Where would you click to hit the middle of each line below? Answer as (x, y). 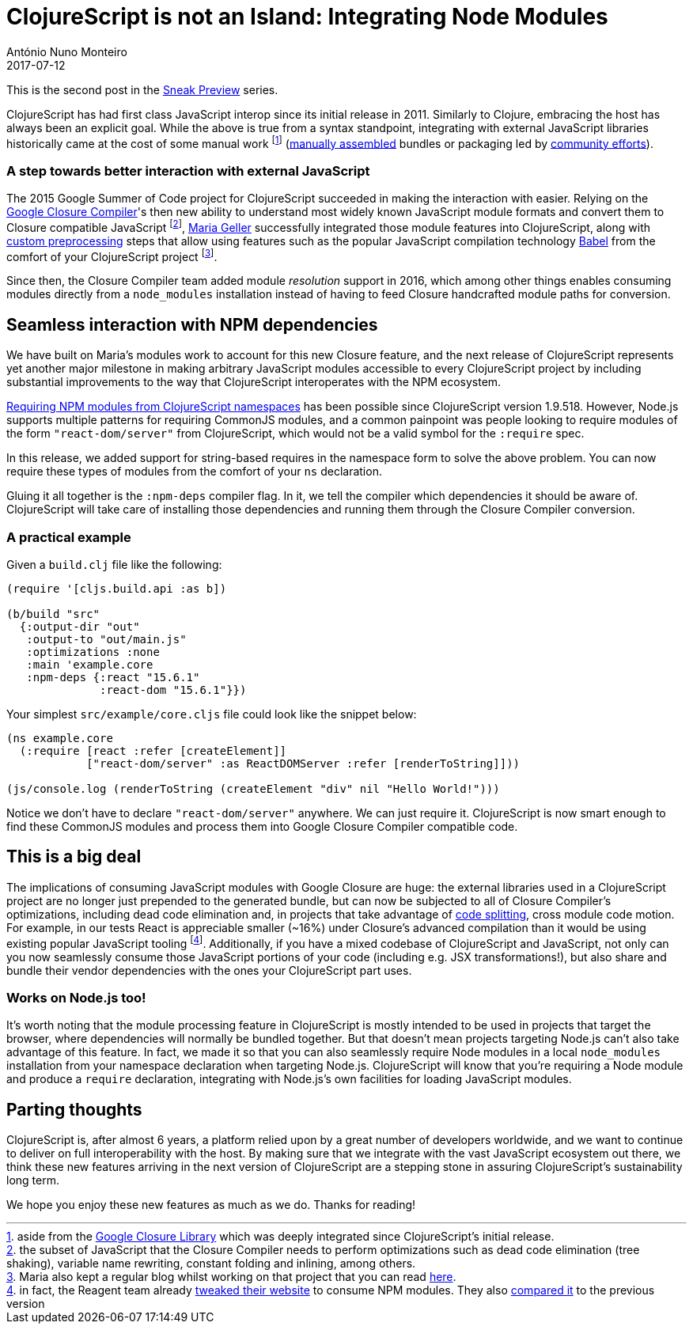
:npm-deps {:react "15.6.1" (113, 678)
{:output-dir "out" (80, 627)
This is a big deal (74, 857)
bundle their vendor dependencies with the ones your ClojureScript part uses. (209, 970)
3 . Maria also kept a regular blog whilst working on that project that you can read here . (231, 1277)
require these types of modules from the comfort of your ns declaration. (194, 472)
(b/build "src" (53, 614)
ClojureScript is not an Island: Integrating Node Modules (307, 17)
